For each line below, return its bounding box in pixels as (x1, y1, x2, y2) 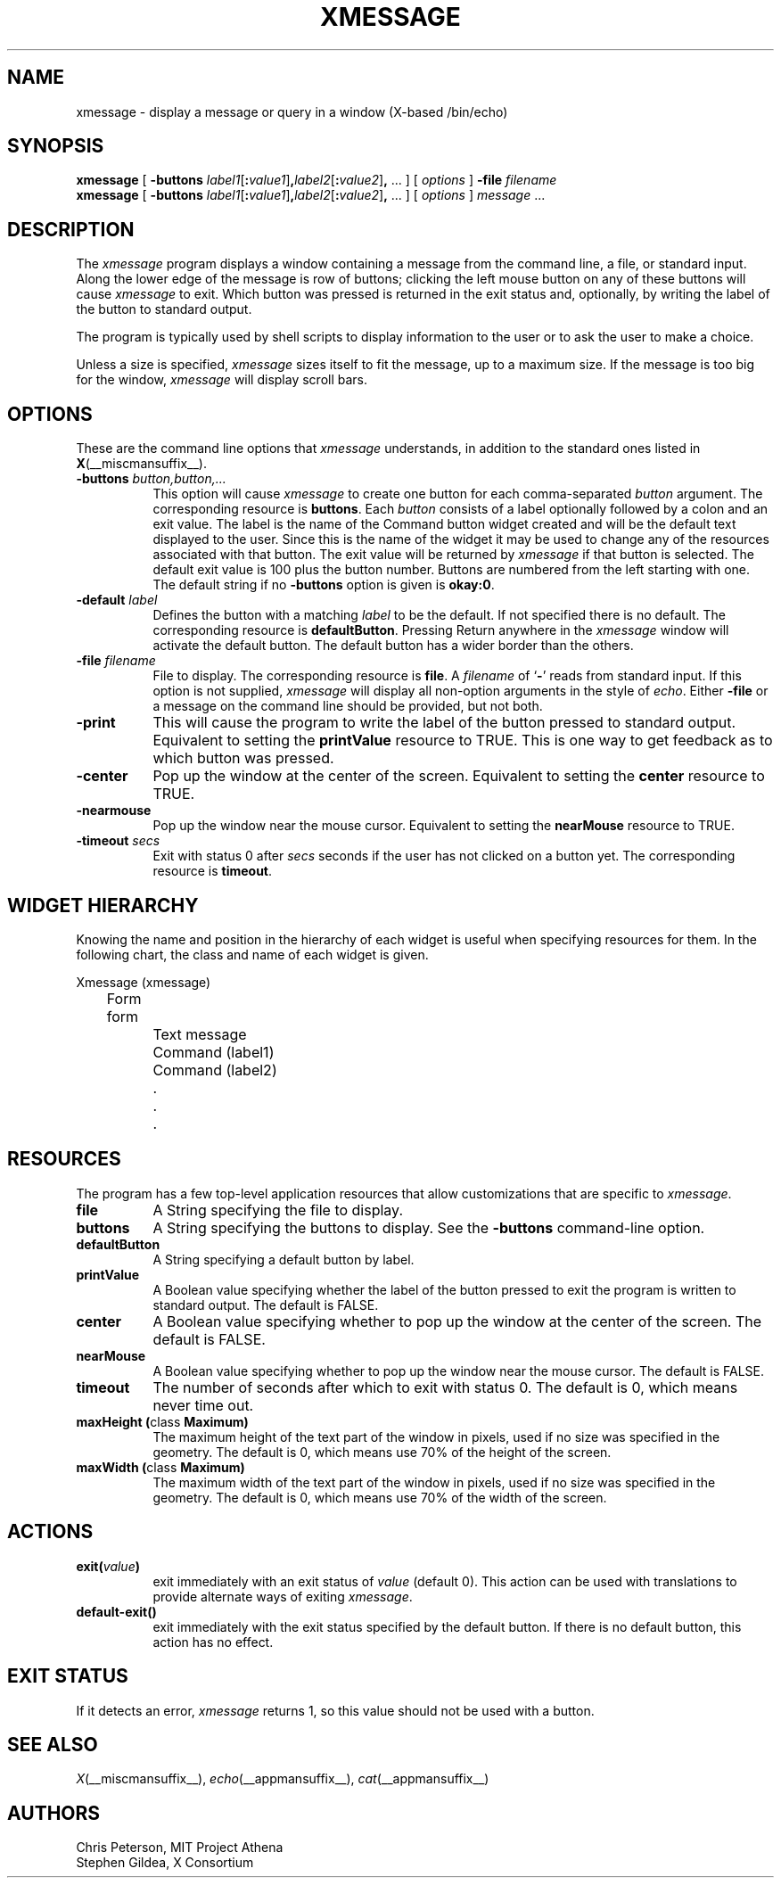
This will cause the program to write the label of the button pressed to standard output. (152, 713, 736, 732)
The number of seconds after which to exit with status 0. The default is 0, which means (152, 1378, 738, 1396)
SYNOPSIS (7, 135, 104, 158)
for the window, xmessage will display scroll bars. (76, 372, 368, 388)
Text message (152, 1025, 247, 1043)
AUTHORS (7, 1801, 101, 1824)
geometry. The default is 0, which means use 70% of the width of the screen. (152, 1489, 607, 1505)
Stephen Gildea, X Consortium (76, 1855, 254, 1871)
